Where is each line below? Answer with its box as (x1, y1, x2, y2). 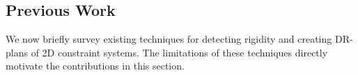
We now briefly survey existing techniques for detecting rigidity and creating (6, 32, 332, 46)
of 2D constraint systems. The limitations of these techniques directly (31, 45, 328, 59)
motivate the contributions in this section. (6, 58, 185, 73)
